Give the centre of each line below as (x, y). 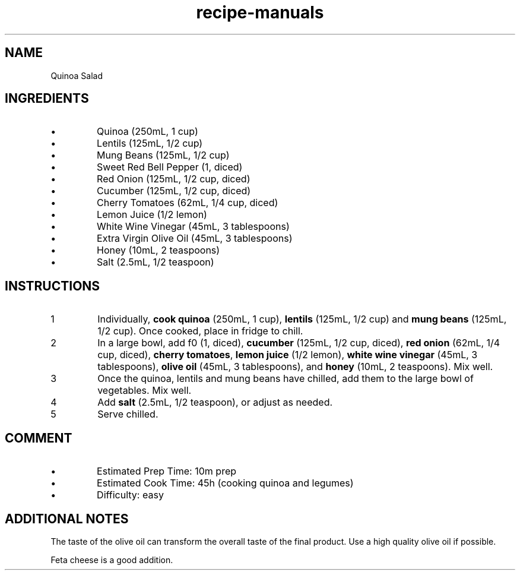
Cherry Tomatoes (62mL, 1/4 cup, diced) (188, 203)
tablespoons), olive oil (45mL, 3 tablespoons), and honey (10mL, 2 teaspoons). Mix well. (295, 367)
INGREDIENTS (47, 99)
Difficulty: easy (130, 495)
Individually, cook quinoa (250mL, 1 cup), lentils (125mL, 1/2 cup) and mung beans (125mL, (302, 319)
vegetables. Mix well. (145, 391)
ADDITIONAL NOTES (67, 519)
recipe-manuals (260, 12)
